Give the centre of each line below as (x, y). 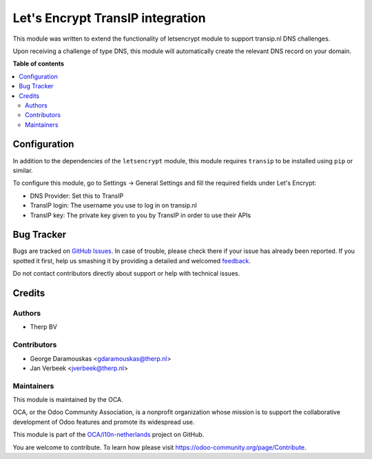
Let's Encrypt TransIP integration (109, 18)
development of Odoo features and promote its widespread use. (104, 422)
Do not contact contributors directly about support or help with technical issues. (126, 274)
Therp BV (44, 327)
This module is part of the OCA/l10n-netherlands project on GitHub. (108, 435)
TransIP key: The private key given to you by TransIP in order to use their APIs (141, 215)
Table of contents (39, 64)
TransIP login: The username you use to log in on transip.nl (114, 205)
